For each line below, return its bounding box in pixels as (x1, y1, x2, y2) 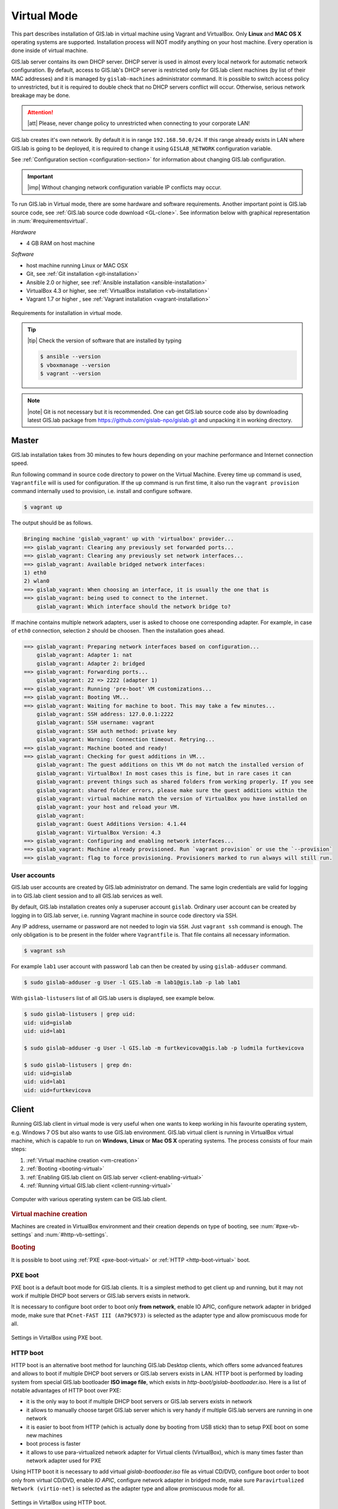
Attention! (27, 109, 54, 116)
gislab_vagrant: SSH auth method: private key (36, 727, 177, 735)
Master (11, 435, 39, 445)
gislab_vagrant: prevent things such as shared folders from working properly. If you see (36, 779, 314, 785)
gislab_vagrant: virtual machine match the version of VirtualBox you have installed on (36, 795, 307, 802)
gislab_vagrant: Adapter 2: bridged (36, 660, 145, 667)
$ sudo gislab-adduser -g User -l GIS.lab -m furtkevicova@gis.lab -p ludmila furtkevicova (24, 1044, 304, 1051)
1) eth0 (24, 569, 46, 576)
